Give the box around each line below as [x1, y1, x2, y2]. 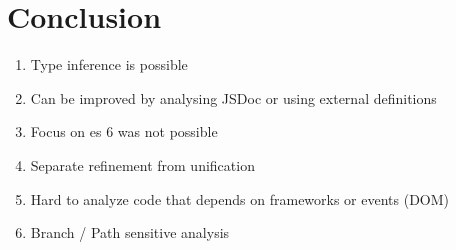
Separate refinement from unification [30, 154, 255, 175]
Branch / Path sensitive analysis [30, 222, 230, 243]
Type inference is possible [30, 54, 188, 75]
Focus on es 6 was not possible [30, 121, 218, 142]
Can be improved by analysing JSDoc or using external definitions [30, 87, 437, 108]
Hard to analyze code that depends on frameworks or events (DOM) [30, 188, 450, 209]
